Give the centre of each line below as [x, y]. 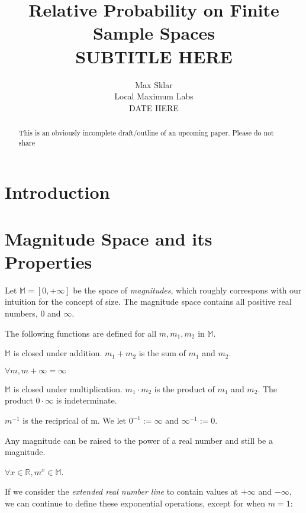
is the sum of [162, 353]
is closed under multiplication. [68, 388]
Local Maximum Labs [154, 96]
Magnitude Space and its [109, 238]
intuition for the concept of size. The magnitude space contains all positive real [148, 301]
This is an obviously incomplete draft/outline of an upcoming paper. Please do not [146, 133]
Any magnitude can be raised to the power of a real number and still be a [139, 440]
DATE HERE [154, 107]
